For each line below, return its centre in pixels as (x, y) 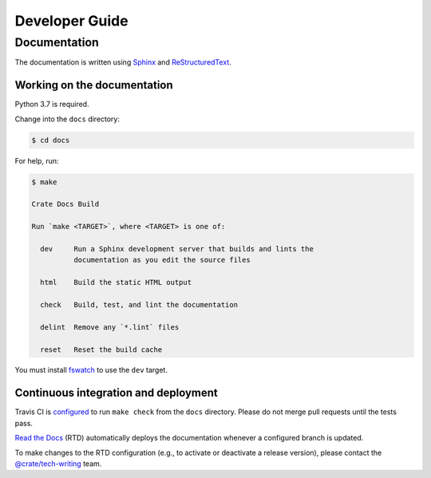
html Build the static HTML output (116, 282)
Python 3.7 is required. (52, 105)
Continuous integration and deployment (117, 393)
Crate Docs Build (65, 204)
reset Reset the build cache (101, 350)
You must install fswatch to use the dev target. (91, 370)
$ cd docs (51, 140)
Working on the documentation (94, 85)
